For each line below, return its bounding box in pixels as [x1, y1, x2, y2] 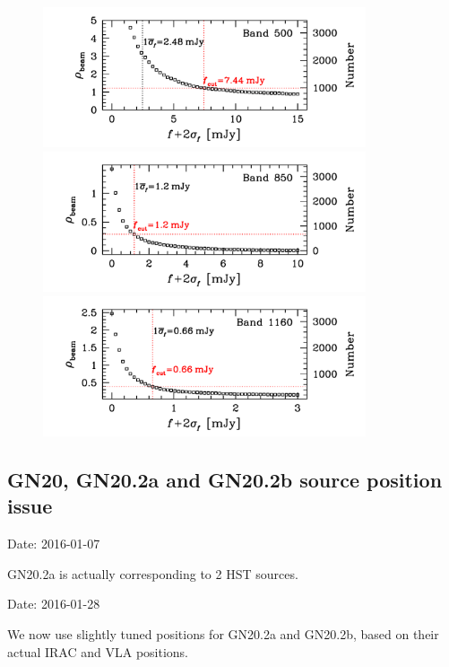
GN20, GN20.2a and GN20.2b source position [7, 465, 443, 493]
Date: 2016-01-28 [7, 594, 100, 613]
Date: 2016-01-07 [7, 534, 100, 553]
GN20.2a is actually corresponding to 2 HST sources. [7, 564, 298, 583]
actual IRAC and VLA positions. [7, 642, 188, 661]
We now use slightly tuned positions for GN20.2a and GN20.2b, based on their [7, 624, 439, 643]
